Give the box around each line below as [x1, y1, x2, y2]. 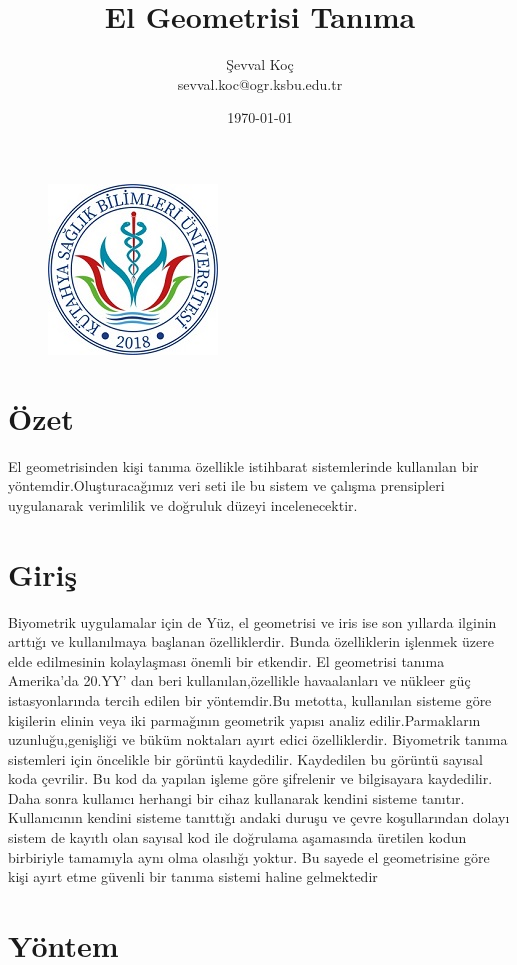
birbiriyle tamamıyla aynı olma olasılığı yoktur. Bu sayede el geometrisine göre [8, 846, 490, 867]
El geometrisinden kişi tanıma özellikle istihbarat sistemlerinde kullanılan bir [8, 455, 479, 476]
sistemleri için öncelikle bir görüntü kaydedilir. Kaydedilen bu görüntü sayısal [8, 748, 484, 769]
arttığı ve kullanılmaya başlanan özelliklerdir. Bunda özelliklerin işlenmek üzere [8, 631, 494, 652]
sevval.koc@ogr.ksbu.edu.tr [177, 73, 343, 94]
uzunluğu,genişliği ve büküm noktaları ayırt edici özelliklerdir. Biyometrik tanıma [8, 729, 508, 750]
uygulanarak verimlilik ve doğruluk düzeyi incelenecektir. [8, 494, 358, 515]
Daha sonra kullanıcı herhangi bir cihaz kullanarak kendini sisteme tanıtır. [8, 787, 465, 808]
